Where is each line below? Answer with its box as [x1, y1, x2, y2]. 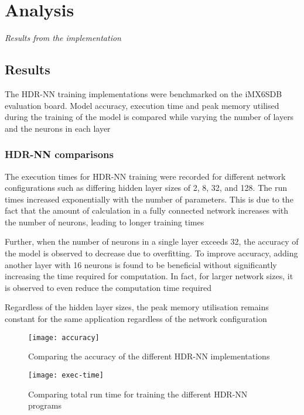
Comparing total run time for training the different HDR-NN [28, 387, 248, 400]
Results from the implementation [5, 32, 121, 44]
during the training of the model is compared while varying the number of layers [5, 111, 294, 123]
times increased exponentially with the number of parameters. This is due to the [5, 193, 293, 205]
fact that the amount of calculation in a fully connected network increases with [5, 204, 289, 217]
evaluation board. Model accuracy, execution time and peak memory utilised [5, 99, 279, 111]
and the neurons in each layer [5, 122, 111, 134]
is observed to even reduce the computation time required [5, 281, 212, 293]
